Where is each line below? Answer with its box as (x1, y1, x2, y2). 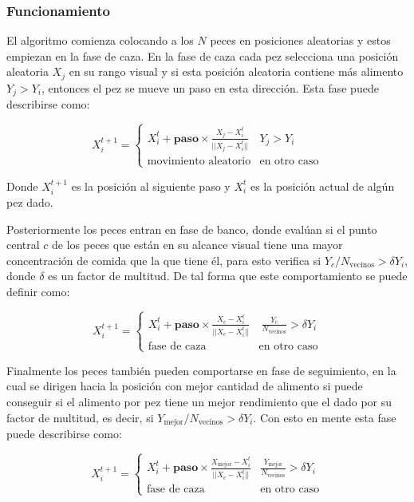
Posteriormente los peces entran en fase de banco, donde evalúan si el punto (6, 220, 377, 237)
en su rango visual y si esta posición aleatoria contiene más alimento (69, 63, 404, 80)
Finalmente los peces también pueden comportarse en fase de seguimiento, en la (6, 362, 396, 378)
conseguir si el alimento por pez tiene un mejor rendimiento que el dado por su (6, 393, 392, 410)
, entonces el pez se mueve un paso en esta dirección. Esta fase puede (41, 79, 379, 96)
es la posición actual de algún (250, 177, 395, 194)
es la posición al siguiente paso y (71, 177, 231, 194)
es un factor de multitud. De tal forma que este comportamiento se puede (48, 267, 408, 284)
